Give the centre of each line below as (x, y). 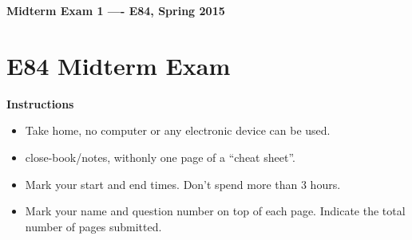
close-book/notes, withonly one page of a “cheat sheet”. (160, 157)
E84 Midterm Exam (119, 65)
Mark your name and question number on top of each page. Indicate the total (215, 211)
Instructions (40, 103)
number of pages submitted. (93, 226)
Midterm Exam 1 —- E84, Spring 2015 (116, 10)
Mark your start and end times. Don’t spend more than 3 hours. (183, 184)
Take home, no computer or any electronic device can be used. (178, 130)
